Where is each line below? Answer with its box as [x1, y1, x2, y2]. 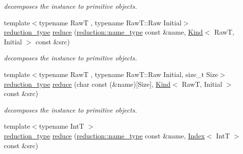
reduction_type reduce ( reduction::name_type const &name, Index [4, 130, 205, 140]
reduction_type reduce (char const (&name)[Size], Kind [4, 78, 171, 89]
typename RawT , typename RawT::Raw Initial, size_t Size [39, 69, 218, 79]
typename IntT [39, 121, 84, 131]
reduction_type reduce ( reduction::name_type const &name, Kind [4, 27, 203, 37]
